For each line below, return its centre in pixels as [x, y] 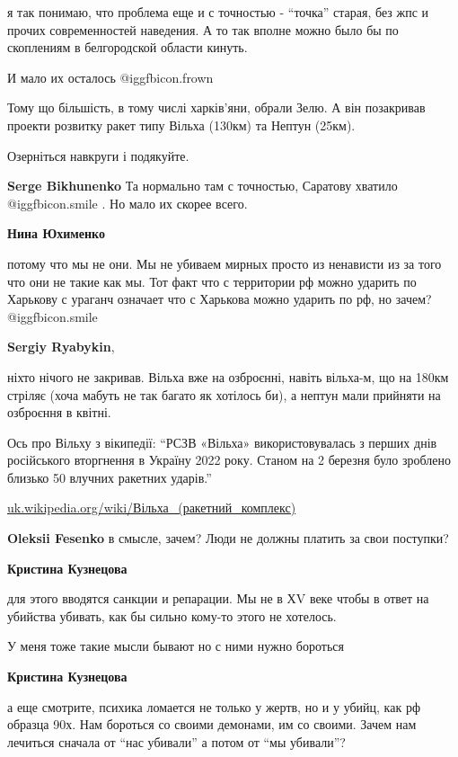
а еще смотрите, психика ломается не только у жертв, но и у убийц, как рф [214, 706]
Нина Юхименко [56, 233]
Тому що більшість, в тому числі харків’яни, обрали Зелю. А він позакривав [216, 107]
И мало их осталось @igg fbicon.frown [110, 77]
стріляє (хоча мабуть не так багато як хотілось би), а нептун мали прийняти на [224, 394]
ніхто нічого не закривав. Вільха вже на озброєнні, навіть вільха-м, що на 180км [228, 376]
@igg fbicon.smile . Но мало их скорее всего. [128, 203]
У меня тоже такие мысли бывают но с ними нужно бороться [176, 646]
